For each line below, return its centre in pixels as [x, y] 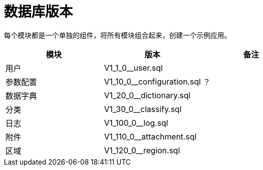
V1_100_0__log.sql [136, 123]
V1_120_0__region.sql [142, 150]
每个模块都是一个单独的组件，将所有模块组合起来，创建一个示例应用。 [117, 35]
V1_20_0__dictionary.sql [147, 95]
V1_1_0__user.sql [133, 68]
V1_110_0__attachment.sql [150, 136]
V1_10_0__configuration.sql [152, 81]
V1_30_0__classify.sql [143, 109]
